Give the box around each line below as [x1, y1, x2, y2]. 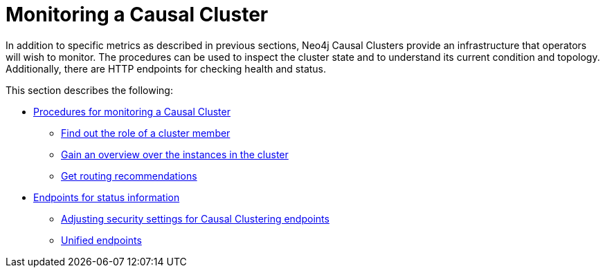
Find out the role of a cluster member [61, 126, 231, 139]
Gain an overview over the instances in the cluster [61, 148, 289, 160]
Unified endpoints [61, 234, 142, 246]
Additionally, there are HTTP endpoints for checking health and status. [6, 62, 327, 75]
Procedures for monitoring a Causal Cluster [33, 105, 231, 117]
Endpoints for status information [33, 191, 180, 203]
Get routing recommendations [61, 169, 197, 182]
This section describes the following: [6, 84, 173, 96]
